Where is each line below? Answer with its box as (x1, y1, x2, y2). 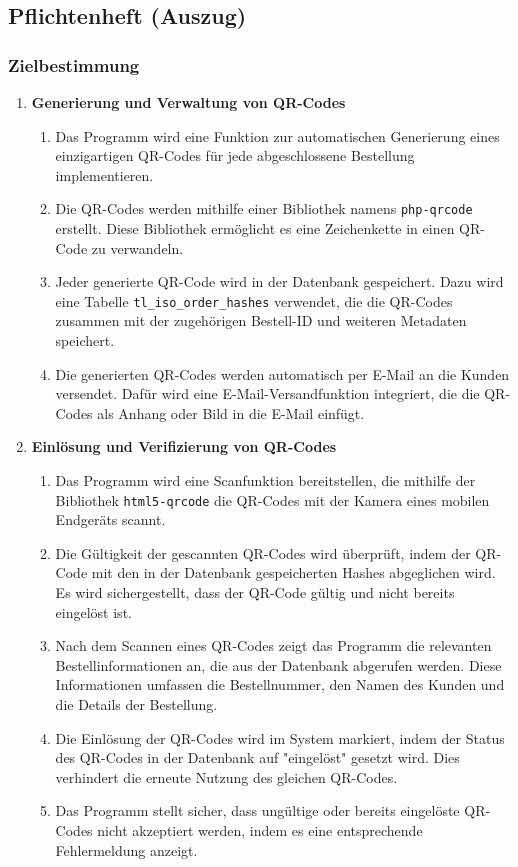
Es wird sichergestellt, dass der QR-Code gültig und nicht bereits (55, 582, 455, 603)
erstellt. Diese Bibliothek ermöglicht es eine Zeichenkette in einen (55, 218, 455, 239)
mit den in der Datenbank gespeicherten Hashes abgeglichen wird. (91, 562, 496, 583)
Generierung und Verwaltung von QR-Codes (31, 92, 346, 112)
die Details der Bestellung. (55, 694, 218, 715)
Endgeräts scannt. (55, 509, 166, 530)
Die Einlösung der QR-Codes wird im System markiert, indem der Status (55, 727, 505, 748)
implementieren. (55, 164, 154, 185)
